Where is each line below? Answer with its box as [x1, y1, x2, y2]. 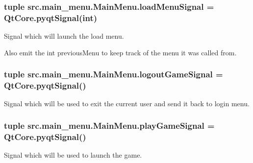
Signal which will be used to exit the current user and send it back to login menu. [4, 98, 250, 109]
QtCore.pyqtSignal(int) [4, 11, 98, 23]
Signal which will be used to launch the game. [4, 150, 142, 160]
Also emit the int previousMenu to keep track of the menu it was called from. [4, 47, 237, 57]
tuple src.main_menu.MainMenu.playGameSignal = [4, 119, 215, 131]
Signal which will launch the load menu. [4, 31, 124, 41]
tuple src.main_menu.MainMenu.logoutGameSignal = [4, 68, 223, 80]
